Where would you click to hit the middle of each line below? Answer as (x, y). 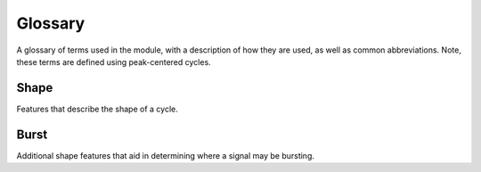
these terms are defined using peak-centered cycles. (114, 61)
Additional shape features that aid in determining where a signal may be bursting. (166, 155)
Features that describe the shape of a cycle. (97, 109)
